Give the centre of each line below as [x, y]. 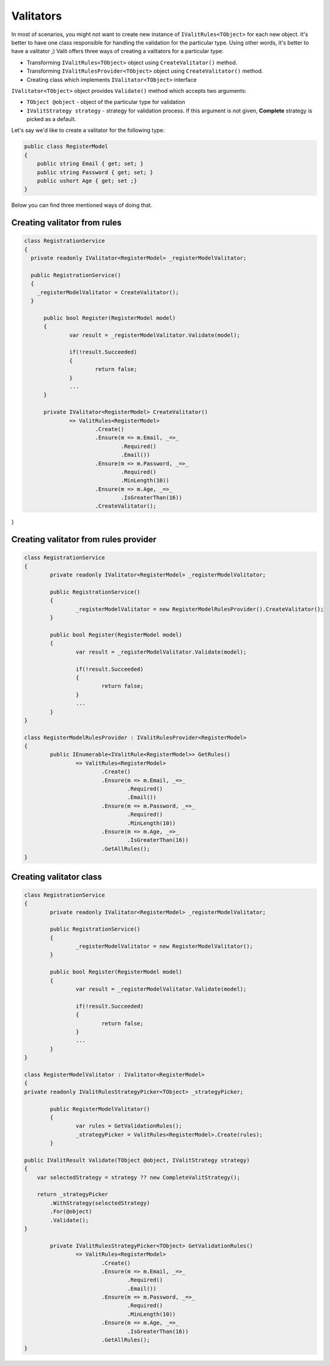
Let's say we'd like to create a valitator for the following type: [88, 130]
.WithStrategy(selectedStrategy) [100, 1203]
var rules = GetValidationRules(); [129, 1126]
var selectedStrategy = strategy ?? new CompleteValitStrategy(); [139, 1177]
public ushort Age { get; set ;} [87, 181]
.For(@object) [71, 1212]
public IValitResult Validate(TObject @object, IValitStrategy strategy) [137, 1160]
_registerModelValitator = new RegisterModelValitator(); [164, 947]
